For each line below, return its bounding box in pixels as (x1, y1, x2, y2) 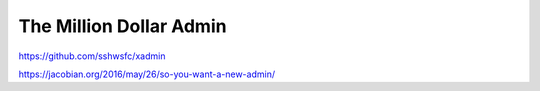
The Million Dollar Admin (18, 15, 227, 37)
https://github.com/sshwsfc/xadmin (18, 50, 166, 62)
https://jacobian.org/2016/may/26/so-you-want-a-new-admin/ (18, 68, 275, 80)
